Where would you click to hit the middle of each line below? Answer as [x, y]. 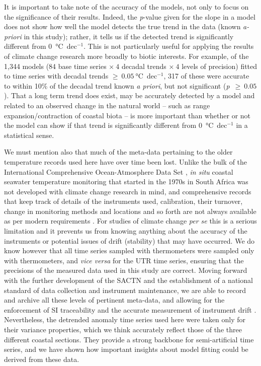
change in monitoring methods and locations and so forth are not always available [130, 211]
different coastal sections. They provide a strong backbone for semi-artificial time [129, 339]
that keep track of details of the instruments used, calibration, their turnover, [123, 201]
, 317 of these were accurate [206, 76]
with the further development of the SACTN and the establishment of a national [128, 280]
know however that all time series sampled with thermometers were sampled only [129, 250]
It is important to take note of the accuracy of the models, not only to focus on [126, 7]
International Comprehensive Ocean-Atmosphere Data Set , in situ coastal [119, 171]
